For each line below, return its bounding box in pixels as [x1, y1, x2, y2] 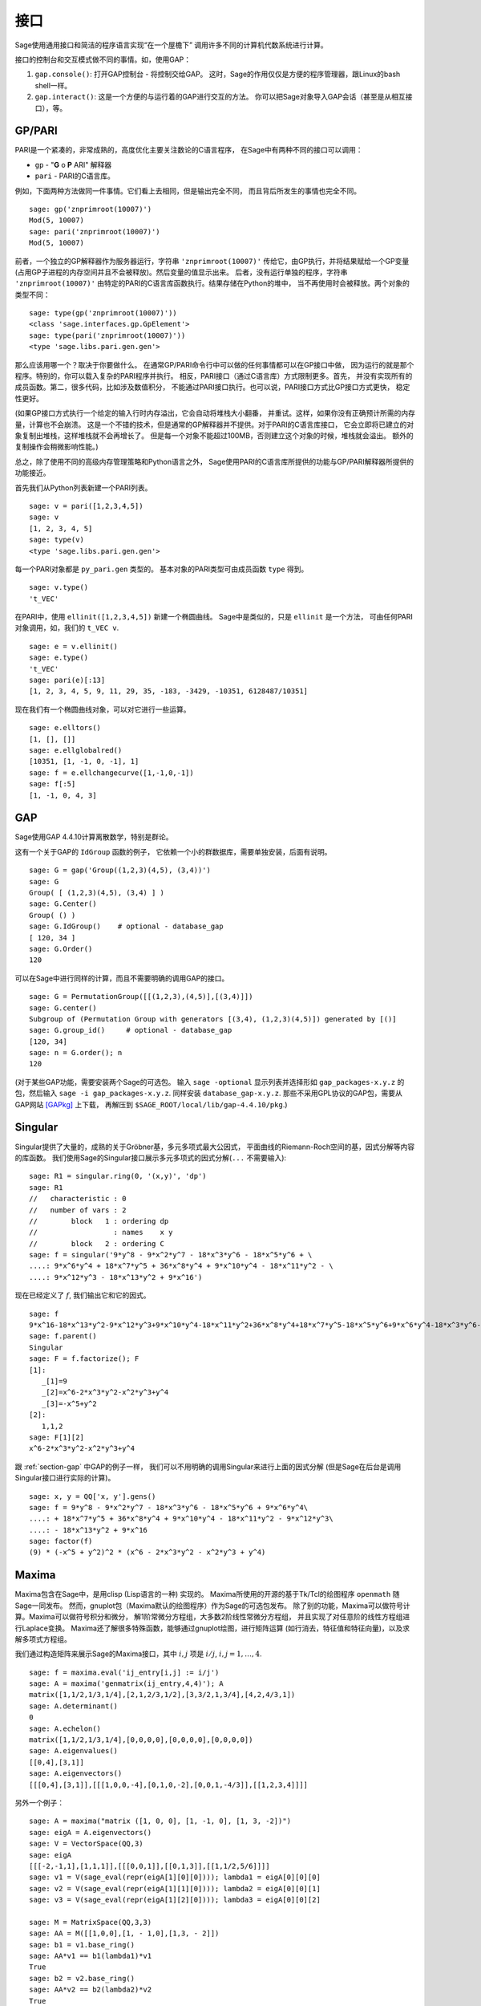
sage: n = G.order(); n [29, 1048, 123, 1058]
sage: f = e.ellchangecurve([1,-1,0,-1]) [29, 768, 194, 778]
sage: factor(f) [29, 1537, 93, 1546]
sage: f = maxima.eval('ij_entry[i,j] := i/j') [29, 1667, 220, 1677]
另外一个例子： [14, 1798, 64, 1807]
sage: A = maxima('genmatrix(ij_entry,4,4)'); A [29, 1679, 224, 1688]
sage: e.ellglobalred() [29, 745, 123, 754]
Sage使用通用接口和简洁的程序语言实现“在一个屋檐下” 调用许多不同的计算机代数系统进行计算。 [14, 40, 328, 50]
